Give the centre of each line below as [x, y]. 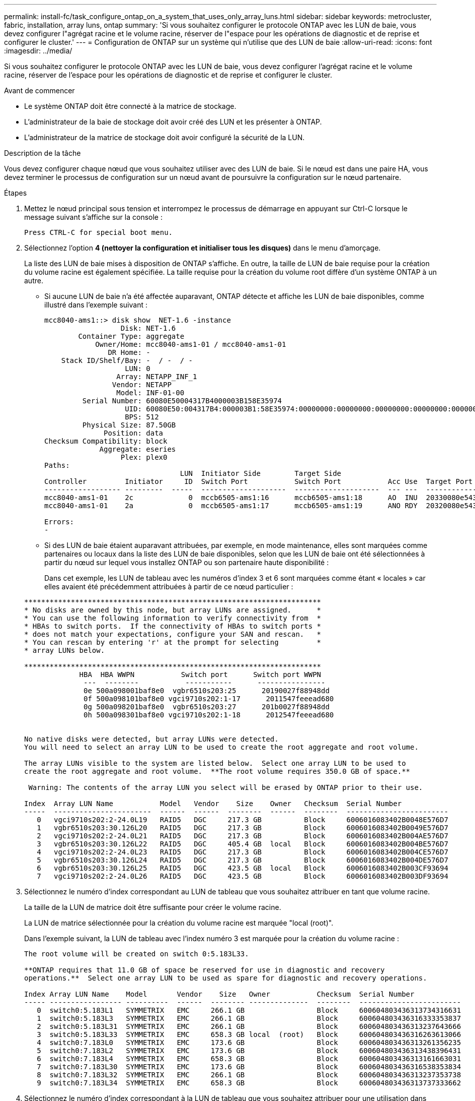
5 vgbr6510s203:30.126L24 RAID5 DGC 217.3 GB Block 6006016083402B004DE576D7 [243, 860]
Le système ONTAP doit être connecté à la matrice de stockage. [130, 106]
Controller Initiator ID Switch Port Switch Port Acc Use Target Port [259, 481]
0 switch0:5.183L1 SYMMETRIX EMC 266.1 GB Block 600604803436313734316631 [249, 1010]
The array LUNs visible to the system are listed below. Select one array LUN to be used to [215, 763]
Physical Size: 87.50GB [129, 425]
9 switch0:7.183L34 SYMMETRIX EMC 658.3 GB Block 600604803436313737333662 [249, 1083]
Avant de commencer [39, 90]
